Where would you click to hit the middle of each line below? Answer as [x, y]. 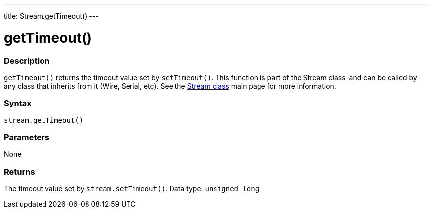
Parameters [27, 137]
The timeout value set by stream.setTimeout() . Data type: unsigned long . [133, 189]
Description [27, 60]
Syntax [18, 103]
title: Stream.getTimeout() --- [51, 16]
